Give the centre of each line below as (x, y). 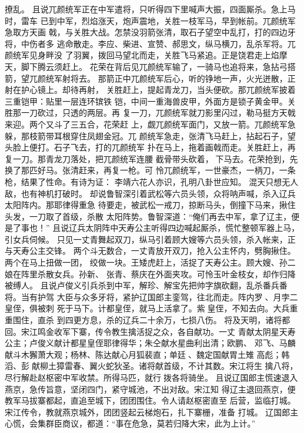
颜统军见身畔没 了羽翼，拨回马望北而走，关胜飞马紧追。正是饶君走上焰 (142, 55)
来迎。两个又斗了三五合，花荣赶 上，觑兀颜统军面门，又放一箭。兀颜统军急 (150, 124)
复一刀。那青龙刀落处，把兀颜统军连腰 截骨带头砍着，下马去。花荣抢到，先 (151, 158)
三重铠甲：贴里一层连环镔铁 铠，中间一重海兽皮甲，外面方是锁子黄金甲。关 (150, 101)
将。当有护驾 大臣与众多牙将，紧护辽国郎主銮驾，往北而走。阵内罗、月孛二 (151, 296)
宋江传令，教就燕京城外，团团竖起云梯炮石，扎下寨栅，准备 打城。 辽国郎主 (152, 412)
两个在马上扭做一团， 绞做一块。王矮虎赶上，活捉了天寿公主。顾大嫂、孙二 (150, 262)
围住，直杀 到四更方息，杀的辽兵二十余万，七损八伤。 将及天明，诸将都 (151, 320)
